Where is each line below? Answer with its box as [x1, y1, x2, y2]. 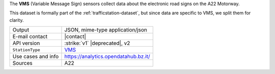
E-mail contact [12, 33, 48, 40]
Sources [12, 60, 33, 67]
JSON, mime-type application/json [64, 26, 147, 33]
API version [12, 40, 40, 47]
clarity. [9, 17, 24, 23]
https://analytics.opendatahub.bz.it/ [64, 53, 150, 60]
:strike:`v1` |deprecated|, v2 [64, 40, 130, 47]
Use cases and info [12, 53, 59, 60]
